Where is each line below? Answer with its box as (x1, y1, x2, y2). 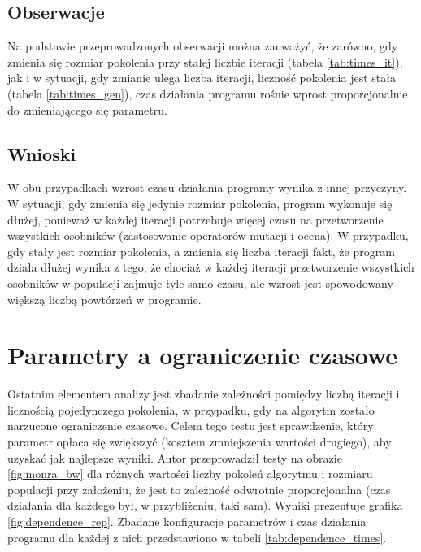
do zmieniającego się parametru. (7, 101, 167, 118)
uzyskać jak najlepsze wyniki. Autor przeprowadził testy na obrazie (7, 449, 342, 466)
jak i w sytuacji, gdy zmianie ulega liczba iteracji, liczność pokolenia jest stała (7, 69, 396, 86)
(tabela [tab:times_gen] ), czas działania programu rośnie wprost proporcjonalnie (7, 85, 408, 102)
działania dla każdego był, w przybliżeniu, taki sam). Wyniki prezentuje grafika (7, 497, 403, 514)
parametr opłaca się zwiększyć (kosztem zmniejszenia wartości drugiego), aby (7, 433, 392, 450)
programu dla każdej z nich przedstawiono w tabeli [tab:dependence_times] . (7, 528, 387, 545)
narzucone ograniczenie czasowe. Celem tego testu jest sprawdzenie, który (7, 417, 374, 434)
